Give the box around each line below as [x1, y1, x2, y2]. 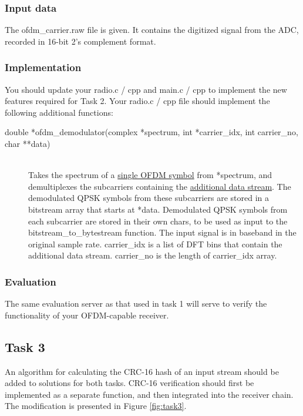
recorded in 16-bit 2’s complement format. [5, 35, 156, 47]
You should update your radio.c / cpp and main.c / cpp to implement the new [5, 83, 287, 95]
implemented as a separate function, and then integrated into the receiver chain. [5, 388, 294, 400]
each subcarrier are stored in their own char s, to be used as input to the [28, 214, 288, 227]
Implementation [5, 60, 82, 75]
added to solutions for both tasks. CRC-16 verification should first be [5, 377, 254, 389]
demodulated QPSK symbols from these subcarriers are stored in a [28, 192, 270, 204]
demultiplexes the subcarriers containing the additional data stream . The [28, 180, 291, 192]
